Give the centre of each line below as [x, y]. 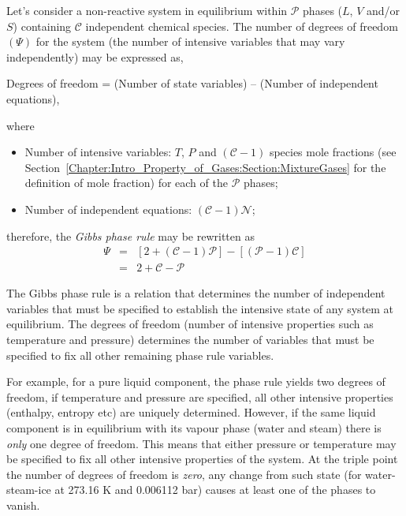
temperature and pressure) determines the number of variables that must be [190, 339]
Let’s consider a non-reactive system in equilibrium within [147, 10]
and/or [383, 10]
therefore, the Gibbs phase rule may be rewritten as [130, 236]
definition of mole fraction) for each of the [126, 183]
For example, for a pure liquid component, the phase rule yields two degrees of [196, 381]
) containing [42, 26]
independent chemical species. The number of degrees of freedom [242, 26]
